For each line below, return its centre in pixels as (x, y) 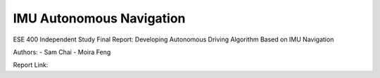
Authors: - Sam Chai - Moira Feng (62, 52)
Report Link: (31, 65)
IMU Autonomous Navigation (99, 18)
